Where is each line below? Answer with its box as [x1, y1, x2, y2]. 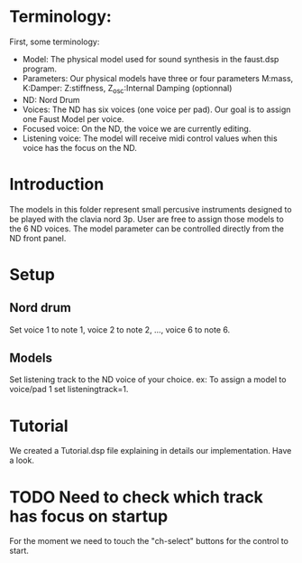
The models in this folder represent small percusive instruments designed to [9, 203, 292, 214]
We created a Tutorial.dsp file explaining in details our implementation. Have [9, 446, 292, 456]
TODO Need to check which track [9, 486, 264, 507]
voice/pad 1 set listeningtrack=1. [9, 384, 129, 395]
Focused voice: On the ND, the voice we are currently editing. [22, 123, 252, 134]
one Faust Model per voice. [22, 113, 124, 124]
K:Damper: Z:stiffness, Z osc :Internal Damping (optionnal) [22, 82, 233, 96]
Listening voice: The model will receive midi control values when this [22, 133, 278, 144]
